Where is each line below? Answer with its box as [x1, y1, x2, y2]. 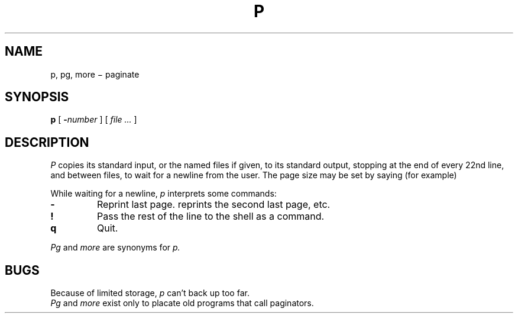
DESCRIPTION [5, 134, 89, 150]
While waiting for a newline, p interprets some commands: [50, 188, 277, 199]
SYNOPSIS [5, 89, 69, 105]
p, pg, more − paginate [50, 69, 140, 79]
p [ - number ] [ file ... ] [50, 114, 137, 125]
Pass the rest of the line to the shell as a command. [96, 210, 325, 223]
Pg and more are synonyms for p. [50, 242, 180, 253]
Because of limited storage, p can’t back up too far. [50, 288, 250, 298]
